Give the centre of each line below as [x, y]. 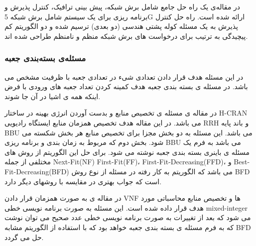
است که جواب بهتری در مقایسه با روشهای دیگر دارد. [83, 181]
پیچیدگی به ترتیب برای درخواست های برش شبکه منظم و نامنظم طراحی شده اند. [126, 36]
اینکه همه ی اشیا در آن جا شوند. [53, 96]
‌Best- [242, 162]
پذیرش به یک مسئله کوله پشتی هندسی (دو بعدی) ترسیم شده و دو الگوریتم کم [121, 26]
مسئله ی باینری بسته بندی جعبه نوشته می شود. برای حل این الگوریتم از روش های [127, 152]
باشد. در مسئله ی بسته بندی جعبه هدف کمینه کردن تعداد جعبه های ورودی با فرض [126, 86]
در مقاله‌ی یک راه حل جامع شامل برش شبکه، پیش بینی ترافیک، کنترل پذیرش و [123, 6]
